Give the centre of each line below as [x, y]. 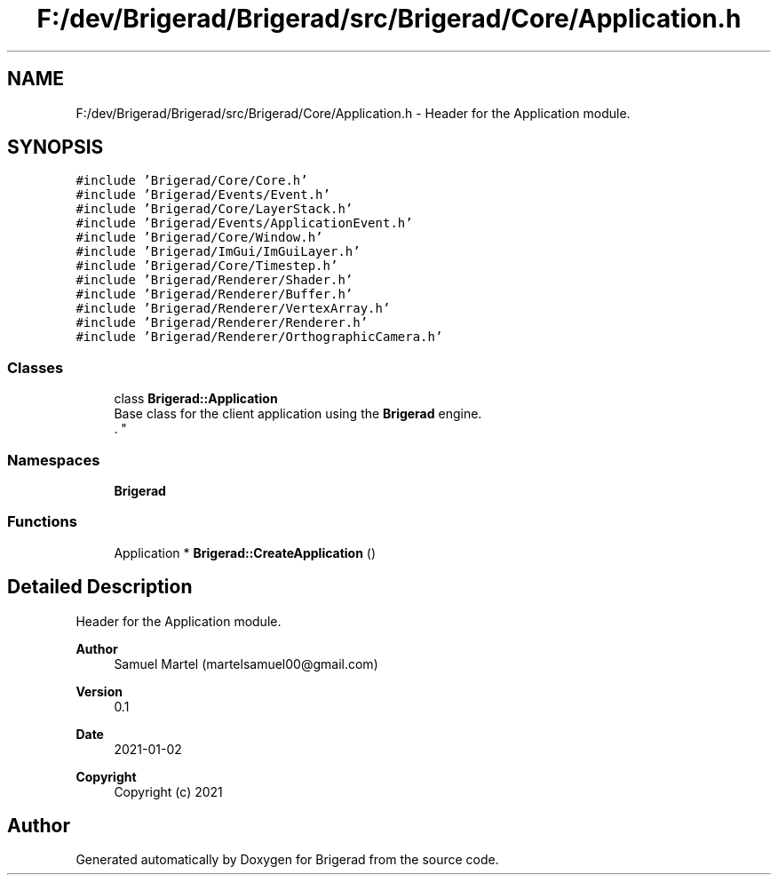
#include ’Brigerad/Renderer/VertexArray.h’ [233, 309]
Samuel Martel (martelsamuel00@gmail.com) [246, 663]
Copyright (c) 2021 [168, 791]
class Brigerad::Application [196, 399]
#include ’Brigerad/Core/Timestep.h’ [207, 266]
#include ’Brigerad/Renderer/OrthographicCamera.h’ [259, 337]
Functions [42, 522]
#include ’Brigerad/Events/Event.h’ [203, 195]
